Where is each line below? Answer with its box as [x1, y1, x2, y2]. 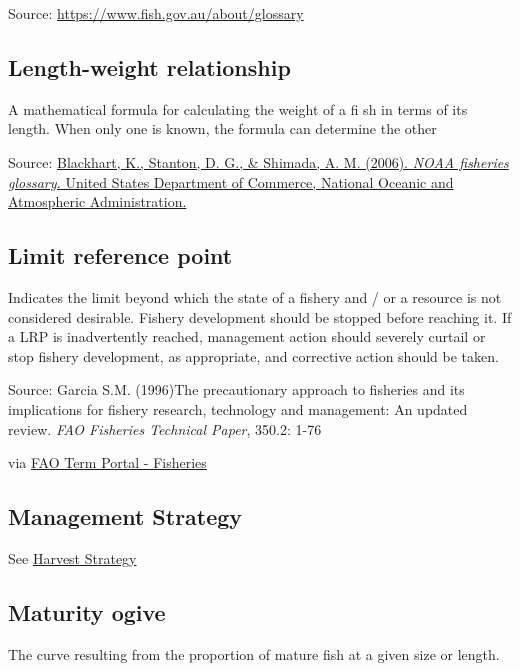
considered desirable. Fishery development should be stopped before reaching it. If [8, 306, 512, 327]
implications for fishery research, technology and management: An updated [8, 398, 468, 419]
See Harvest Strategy [8, 547, 137, 568]
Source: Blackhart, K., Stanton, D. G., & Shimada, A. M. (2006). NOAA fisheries [8, 151, 509, 172]
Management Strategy [8, 501, 243, 532]
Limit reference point [8, 240, 233, 271]
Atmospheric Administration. [8, 191, 187, 212]
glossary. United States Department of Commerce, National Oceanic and [8, 171, 454, 192]
